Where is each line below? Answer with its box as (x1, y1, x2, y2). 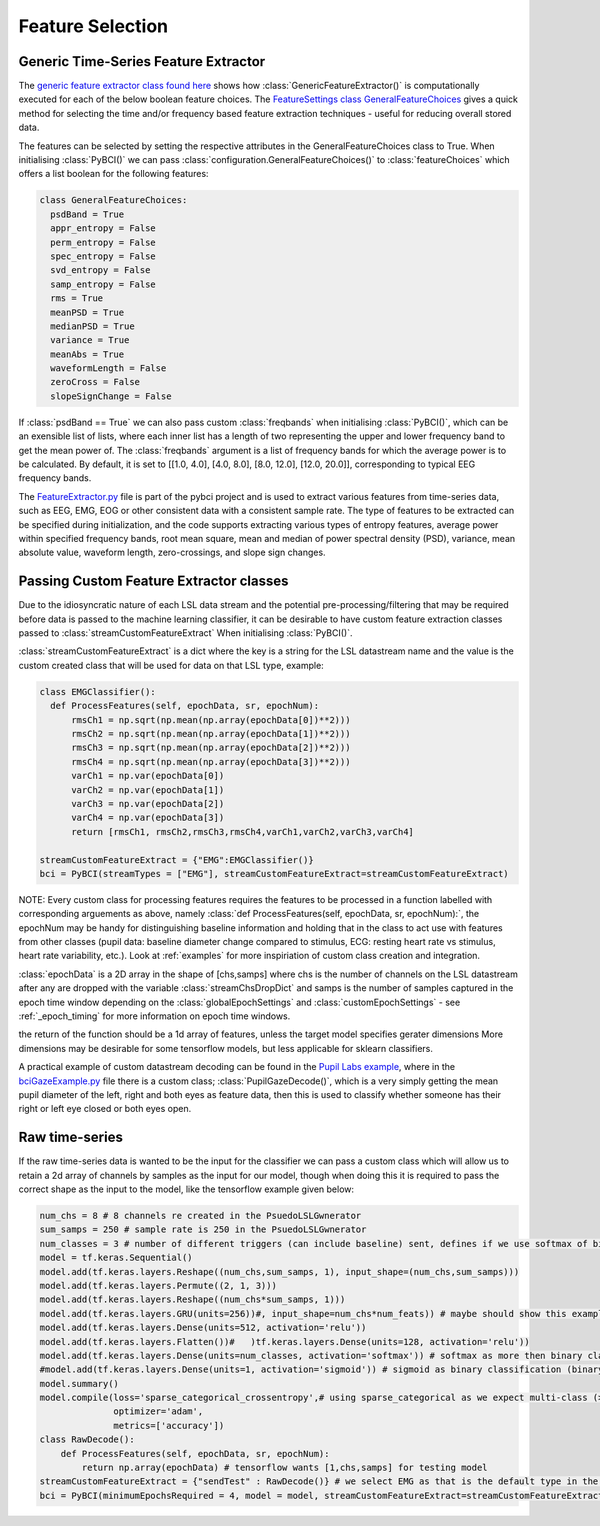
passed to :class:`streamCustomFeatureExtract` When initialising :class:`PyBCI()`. (18, 627, 353, 639)
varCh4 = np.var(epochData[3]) (71, 812, 225, 824)
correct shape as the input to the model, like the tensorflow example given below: (18, 1183, 355, 1195)
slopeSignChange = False (50, 390, 172, 402)
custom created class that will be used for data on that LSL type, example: (18, 659, 324, 671)
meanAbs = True (50, 348, 125, 360)
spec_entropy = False (50, 250, 157, 262)
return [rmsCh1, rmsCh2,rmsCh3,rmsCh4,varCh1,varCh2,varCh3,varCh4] (71, 826, 415, 837)
